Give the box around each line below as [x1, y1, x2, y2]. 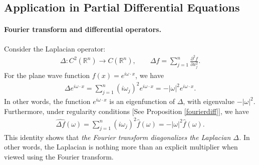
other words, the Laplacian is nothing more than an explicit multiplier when [4, 141, 238, 152]
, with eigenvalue [183, 96, 235, 106]
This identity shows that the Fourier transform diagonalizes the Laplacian [4, 131, 231, 142]
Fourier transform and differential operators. [4, 24, 161, 34]
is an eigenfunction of [109, 96, 175, 106]
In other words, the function [4, 96, 91, 106]
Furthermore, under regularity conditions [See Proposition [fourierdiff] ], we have [4, 105, 249, 116]
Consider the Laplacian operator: [4, 43, 106, 53]
